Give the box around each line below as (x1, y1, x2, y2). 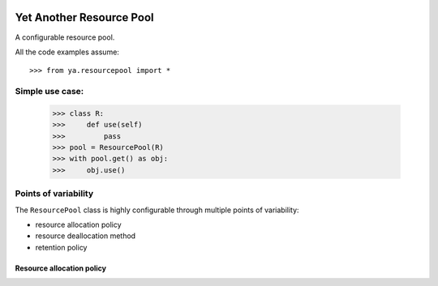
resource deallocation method (35, 231, 136, 241)
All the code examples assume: (15, 47, 119, 57)
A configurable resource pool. (15, 32, 115, 42)
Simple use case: (15, 86, 84, 97)
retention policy (35, 242, 88, 252)
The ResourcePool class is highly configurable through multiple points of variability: (15, 205, 299, 215)
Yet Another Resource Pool (15, 11, 154, 24)
